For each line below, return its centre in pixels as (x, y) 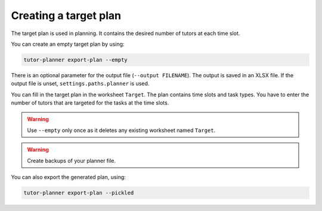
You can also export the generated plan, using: (69, 177)
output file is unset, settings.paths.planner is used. (80, 84)
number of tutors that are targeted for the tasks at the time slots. (90, 103)
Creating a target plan (66, 15)
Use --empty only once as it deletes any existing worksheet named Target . (121, 130)
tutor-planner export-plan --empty (75, 60)
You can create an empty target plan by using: (68, 44)
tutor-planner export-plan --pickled (79, 193)
